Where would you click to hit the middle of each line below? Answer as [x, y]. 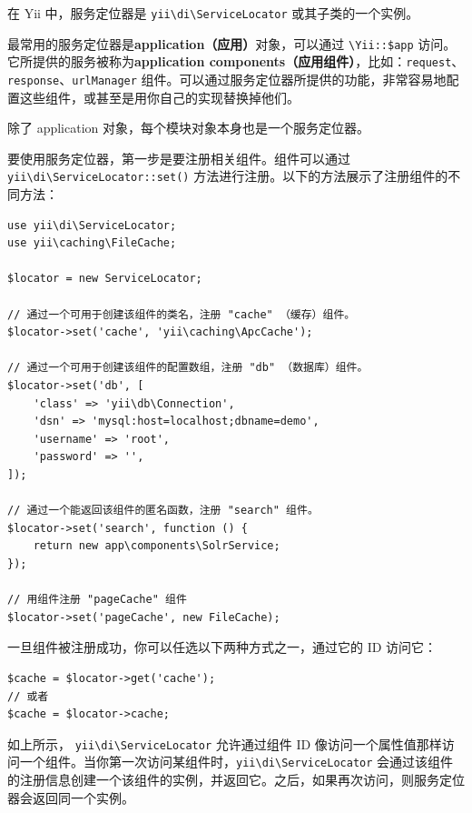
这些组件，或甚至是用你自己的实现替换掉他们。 [159, 97]
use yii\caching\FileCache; [92, 243]
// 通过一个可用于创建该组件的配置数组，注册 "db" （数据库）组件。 [188, 368]
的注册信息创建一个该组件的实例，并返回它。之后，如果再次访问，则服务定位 [236, 779]
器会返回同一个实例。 [71, 797]
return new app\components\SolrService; [157, 546]
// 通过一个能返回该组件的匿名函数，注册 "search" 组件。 [163, 511]
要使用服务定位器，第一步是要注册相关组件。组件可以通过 [179, 158]
